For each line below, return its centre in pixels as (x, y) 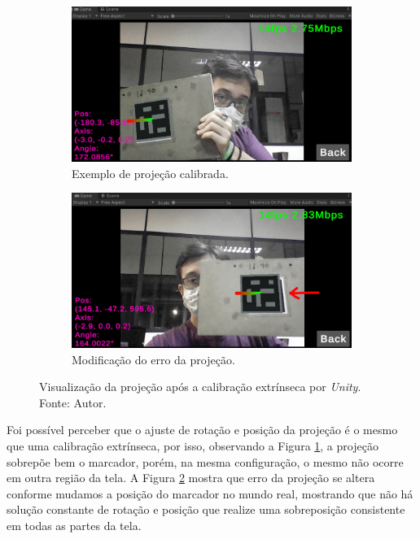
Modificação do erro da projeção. (153, 359)
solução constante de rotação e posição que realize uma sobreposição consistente (206, 509)
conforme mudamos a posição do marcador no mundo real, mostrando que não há (210, 493)
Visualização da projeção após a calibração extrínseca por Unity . (200, 387)
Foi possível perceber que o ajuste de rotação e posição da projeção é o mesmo (202, 430)
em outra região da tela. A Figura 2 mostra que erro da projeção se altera (191, 478)
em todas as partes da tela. (74, 526)
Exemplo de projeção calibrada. (150, 173)
